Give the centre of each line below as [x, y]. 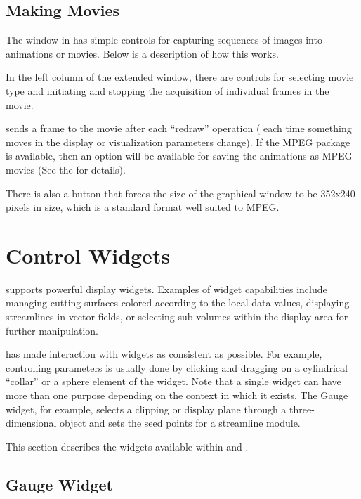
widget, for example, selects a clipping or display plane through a [146, 409]
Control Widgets [88, 255]
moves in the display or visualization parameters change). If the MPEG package [178, 142]
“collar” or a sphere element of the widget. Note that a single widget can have [173, 381]
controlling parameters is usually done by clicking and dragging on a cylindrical [177, 367]
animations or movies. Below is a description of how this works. [142, 53]
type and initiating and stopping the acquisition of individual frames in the [168, 90]
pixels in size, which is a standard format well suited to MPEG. [143, 207]
